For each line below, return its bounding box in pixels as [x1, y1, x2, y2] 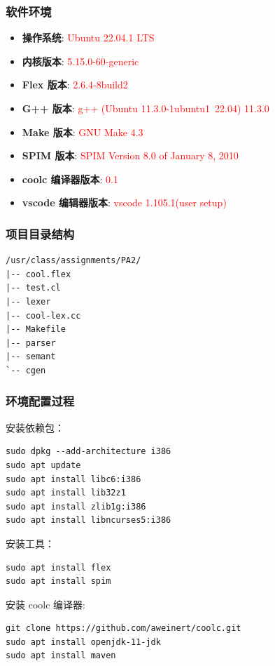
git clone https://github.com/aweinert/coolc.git [6, 623, 241, 634]
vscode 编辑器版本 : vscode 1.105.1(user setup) [22, 195, 227, 210]
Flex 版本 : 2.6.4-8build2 [22, 77, 128, 92]
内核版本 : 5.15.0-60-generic [22, 53, 139, 68]
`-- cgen [6, 365, 46, 375]
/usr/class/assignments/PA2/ [6, 255, 141, 266]
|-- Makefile [6, 324, 66, 335]
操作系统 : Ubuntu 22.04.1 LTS [22, 30, 155, 45]
